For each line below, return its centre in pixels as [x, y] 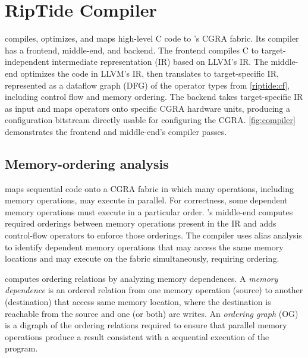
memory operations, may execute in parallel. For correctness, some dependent [146, 200]
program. [21, 348]
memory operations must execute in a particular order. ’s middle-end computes [149, 211]
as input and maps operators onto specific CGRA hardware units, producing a [148, 108]
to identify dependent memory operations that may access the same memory [144, 246]
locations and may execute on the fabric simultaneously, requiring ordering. [142, 258]
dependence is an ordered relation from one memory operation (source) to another [154, 290]
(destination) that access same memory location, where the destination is [138, 302]
